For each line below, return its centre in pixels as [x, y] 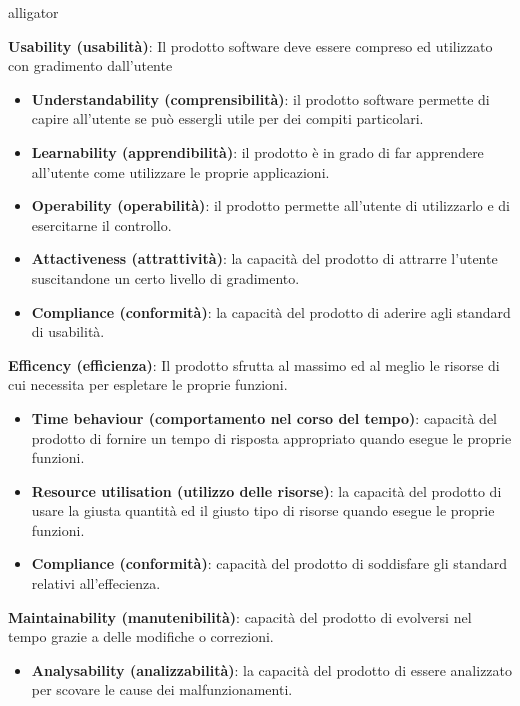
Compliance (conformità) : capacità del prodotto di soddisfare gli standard [269, 563]
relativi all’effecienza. [96, 583]
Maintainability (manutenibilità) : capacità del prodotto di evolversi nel [240, 616]
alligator [33, 12]
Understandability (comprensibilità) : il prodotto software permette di [260, 98]
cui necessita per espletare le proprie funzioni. [148, 384]
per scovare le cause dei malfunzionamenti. [162, 689]
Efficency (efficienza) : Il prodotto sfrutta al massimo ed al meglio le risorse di [254, 364]
